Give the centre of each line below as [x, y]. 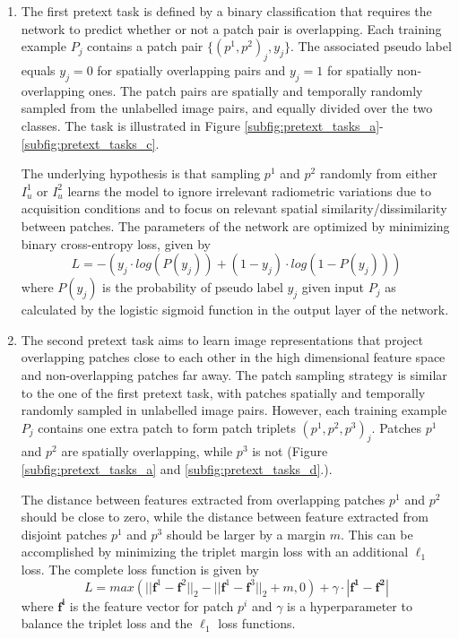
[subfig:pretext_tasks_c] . [90, 143]
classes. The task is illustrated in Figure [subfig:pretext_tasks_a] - [202, 125]
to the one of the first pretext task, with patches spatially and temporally [223, 392]
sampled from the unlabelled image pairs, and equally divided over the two [227, 108]
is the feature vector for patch [152, 605]
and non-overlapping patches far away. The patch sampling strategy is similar [234, 374]
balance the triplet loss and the [107, 623]
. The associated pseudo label [371, 46]
